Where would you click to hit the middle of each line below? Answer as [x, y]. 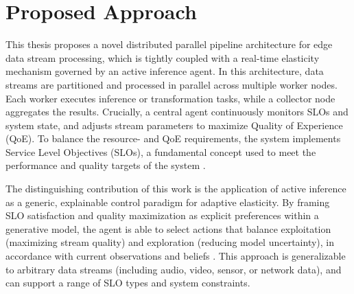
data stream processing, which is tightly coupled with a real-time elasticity [163, 57]
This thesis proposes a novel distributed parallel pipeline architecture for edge [169, 44]
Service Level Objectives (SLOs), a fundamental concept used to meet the [161, 151]
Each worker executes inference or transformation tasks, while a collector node [170, 98]
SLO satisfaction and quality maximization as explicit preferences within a [162, 215]
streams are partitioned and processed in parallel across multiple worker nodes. [172, 84]
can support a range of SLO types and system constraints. [128, 283]
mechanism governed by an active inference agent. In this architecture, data [165, 71]
